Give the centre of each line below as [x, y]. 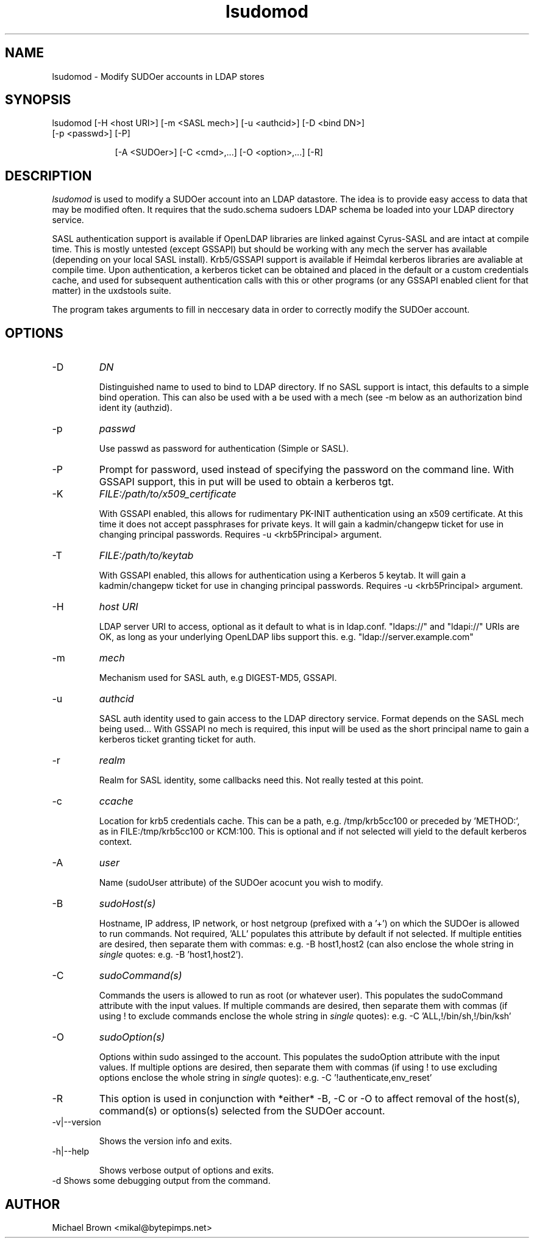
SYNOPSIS [38, 100]
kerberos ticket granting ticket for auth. [177, 739]
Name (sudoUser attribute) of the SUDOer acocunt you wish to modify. [241, 883]
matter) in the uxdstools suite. [112, 291]
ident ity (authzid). [136, 408]
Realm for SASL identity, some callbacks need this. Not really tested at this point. [261, 780]
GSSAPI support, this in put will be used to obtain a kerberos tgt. [247, 482]
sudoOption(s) [132, 1037]
